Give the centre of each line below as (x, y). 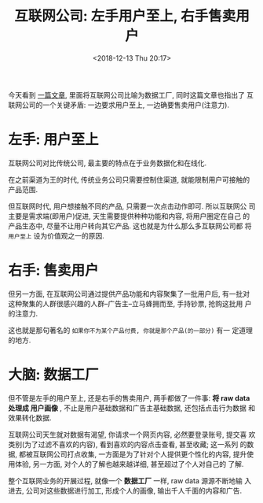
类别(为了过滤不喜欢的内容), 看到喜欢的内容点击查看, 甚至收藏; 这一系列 (123, 444)
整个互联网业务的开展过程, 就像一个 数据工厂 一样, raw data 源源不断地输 (126, 480)
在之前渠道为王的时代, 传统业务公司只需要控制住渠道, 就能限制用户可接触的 (129, 179)
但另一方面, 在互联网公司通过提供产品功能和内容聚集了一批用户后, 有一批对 (129, 294)
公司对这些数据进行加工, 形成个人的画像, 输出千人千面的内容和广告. (133, 490)
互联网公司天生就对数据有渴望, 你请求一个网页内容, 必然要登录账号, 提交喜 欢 (132, 435)
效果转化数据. (30, 417)
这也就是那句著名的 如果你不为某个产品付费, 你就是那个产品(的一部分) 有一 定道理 (131, 330)
